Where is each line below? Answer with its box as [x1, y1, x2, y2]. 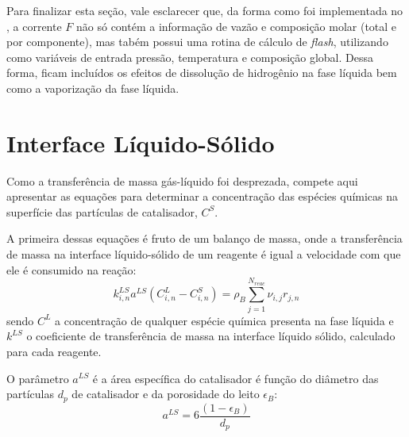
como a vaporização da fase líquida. [6, 79, 179, 96]
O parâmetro [6, 370, 69, 386]
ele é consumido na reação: [6, 261, 137, 278]
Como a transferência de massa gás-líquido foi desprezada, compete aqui [6, 172, 358, 189]
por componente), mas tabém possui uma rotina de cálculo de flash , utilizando [6, 33, 388, 50]
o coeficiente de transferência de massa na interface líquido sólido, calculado [26, 328, 395, 344]
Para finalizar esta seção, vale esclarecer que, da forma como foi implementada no [6, 2, 403, 18]
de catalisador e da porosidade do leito [71, 385, 260, 402]
